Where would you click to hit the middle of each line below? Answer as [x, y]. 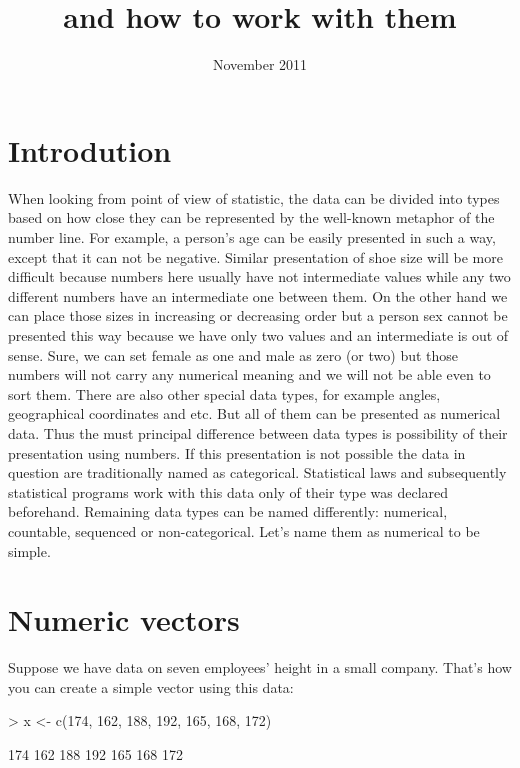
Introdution [90, 149]
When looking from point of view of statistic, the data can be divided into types [254, 197]
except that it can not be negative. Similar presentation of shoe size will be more [255, 256]
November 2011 [260, 64]
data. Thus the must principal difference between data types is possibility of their [258, 432]
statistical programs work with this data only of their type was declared [228, 491]
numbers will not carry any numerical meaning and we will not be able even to [249, 374]
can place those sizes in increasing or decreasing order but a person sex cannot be [258, 315]
